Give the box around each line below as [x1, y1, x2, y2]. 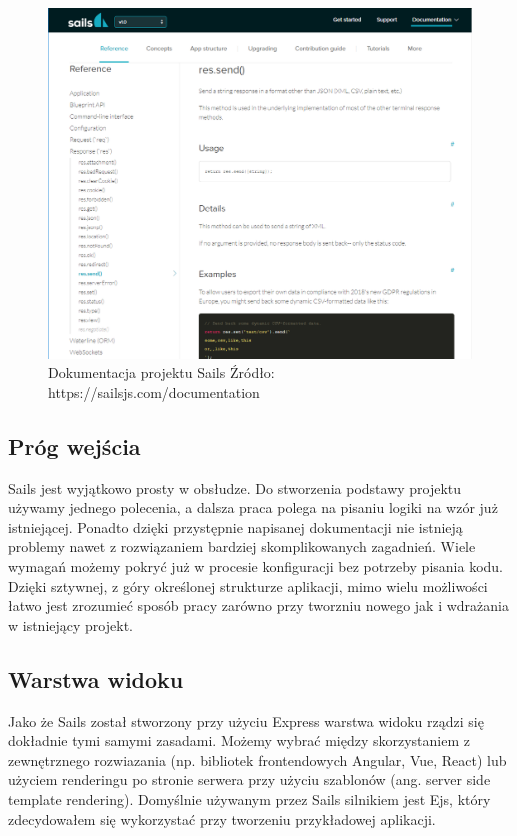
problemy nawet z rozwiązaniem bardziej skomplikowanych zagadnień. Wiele [8, 536, 476, 557]
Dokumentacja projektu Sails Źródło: [48, 362, 275, 383]
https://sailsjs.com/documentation [48, 381, 260, 402]
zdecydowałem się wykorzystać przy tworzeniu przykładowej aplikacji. [8, 808, 436, 829]
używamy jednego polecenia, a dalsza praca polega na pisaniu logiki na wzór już [8, 497, 498, 518]
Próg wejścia [8, 430, 141, 461]
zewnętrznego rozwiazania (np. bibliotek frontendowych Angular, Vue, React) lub [8, 749, 507, 770]
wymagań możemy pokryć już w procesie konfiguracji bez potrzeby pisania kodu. [8, 556, 503, 577]
